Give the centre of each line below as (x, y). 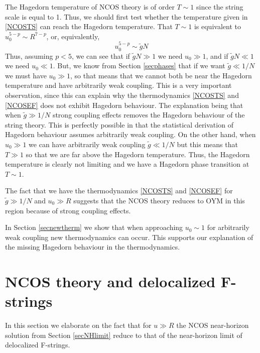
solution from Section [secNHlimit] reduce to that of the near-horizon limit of (124, 335)
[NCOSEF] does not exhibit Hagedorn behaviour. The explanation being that (124, 105)
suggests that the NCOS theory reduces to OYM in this (159, 200)
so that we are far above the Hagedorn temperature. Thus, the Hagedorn (138, 154)
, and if (217, 55)
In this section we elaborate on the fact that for (78, 325)
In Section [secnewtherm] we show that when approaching (94, 227)
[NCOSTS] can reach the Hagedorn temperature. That (89, 26)
